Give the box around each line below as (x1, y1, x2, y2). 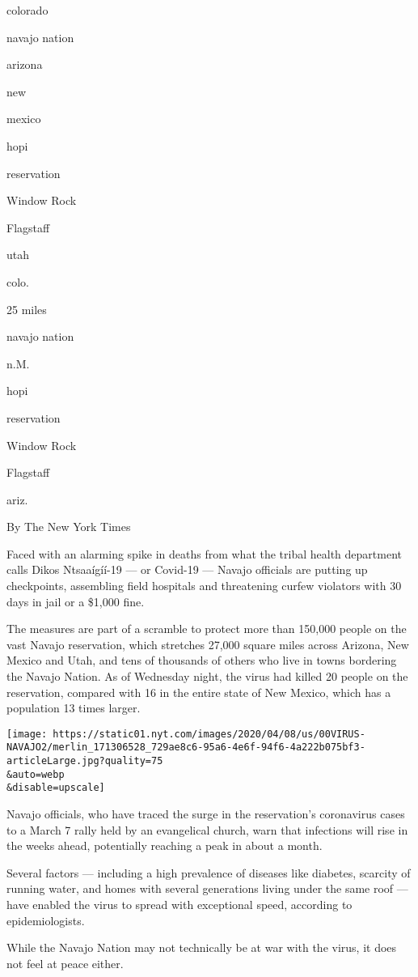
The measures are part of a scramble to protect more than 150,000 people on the (6, 620, 407, 637)
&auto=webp (6, 768, 65, 780)
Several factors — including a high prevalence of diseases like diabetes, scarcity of (6, 864, 411, 881)
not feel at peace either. (6, 954, 124, 971)
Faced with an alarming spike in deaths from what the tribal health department (6, 545, 402, 562)
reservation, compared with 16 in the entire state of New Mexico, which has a (6, 683, 391, 700)
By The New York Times (6, 518, 131, 535)
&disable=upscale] (6, 782, 105, 794)
